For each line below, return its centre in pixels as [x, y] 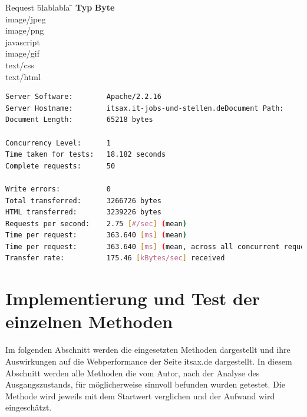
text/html [23, 76]
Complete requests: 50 [60, 166]
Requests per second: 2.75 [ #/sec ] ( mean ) [96, 224]
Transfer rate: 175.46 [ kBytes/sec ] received [115, 258]
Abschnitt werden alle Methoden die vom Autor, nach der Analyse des [133, 373]
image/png [25, 30]
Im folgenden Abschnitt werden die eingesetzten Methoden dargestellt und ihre [148, 350]
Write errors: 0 [58, 189]
